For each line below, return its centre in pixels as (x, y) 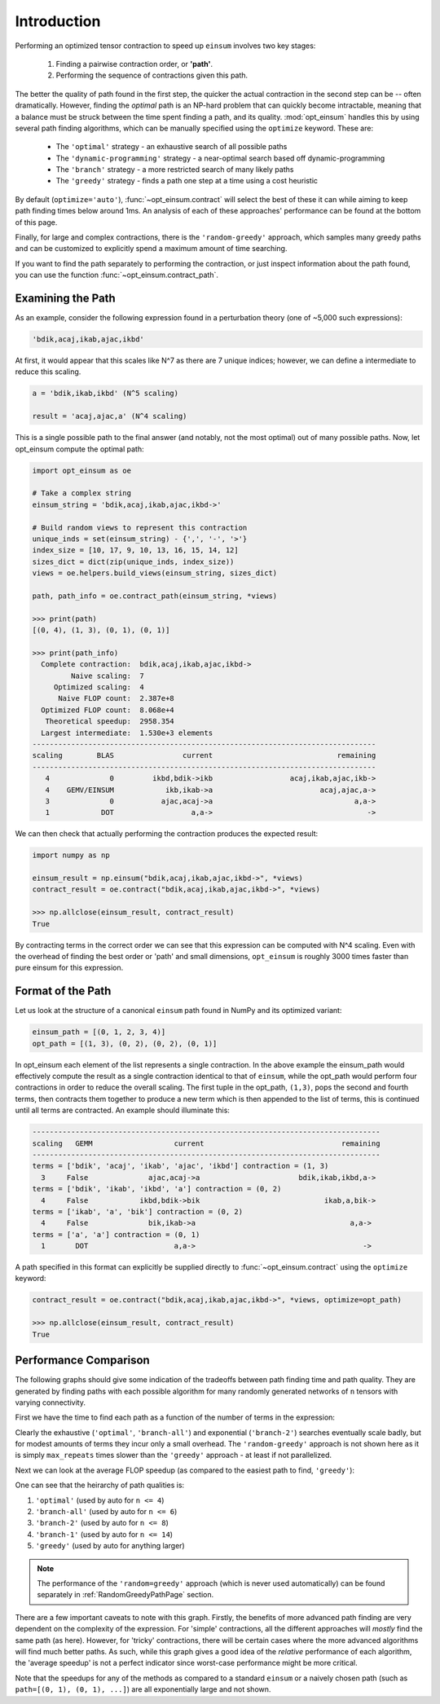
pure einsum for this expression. (69, 968)
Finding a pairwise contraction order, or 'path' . (134, 64)
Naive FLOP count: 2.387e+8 (116, 698)
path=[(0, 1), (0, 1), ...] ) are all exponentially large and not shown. (143, 1689)
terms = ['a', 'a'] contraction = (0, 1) (116, 1234)
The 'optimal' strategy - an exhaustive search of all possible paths (172, 147)
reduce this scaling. (48, 372)
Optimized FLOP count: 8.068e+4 (108, 710)
